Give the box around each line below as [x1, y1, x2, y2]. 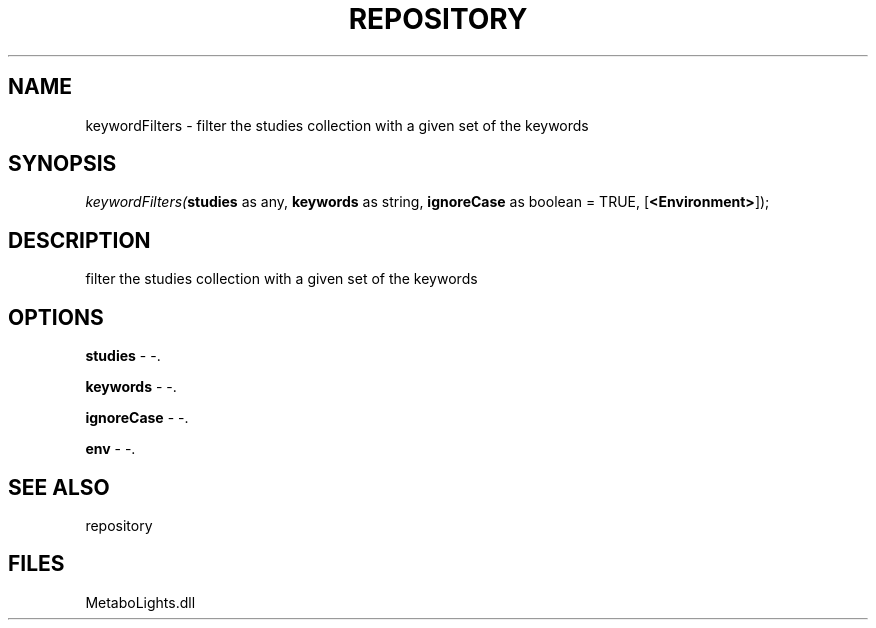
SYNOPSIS [8, 151, 117, 177]
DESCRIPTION [8, 227, 151, 253]
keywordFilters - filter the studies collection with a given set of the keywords [85, 116, 589, 134]
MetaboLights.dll [85, 593, 196, 611]
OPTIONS [8, 304, 104, 330]
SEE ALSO [8, 474, 110, 500]
